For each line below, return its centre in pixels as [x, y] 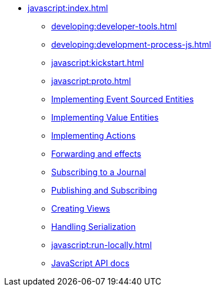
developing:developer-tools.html [114, 26]
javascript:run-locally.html [102, 245]
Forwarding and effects [96, 154]
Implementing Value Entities [105, 117]
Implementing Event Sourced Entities [123, 99]
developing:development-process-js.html [131, 44]
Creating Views [81, 208]
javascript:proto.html [91, 81]
